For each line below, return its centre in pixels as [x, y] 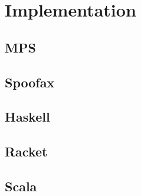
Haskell [27, 117]
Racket [26, 151]
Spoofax [30, 82]
